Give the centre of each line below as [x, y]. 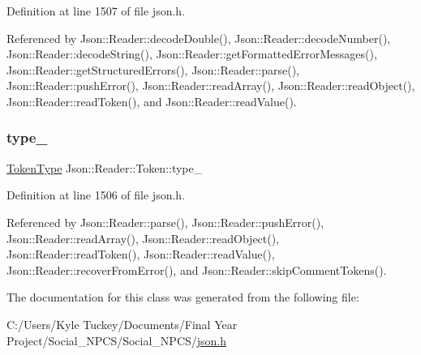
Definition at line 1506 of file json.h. [96, 195]
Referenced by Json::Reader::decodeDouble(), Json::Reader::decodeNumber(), [199, 38]
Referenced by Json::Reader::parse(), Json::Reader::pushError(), [165, 222]
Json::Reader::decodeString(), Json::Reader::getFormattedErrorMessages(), [192, 54]
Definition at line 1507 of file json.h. [96, 11]
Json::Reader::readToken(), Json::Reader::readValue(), [141, 254]
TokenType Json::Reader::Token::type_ [105, 167]
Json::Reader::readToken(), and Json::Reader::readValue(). [152, 101]
